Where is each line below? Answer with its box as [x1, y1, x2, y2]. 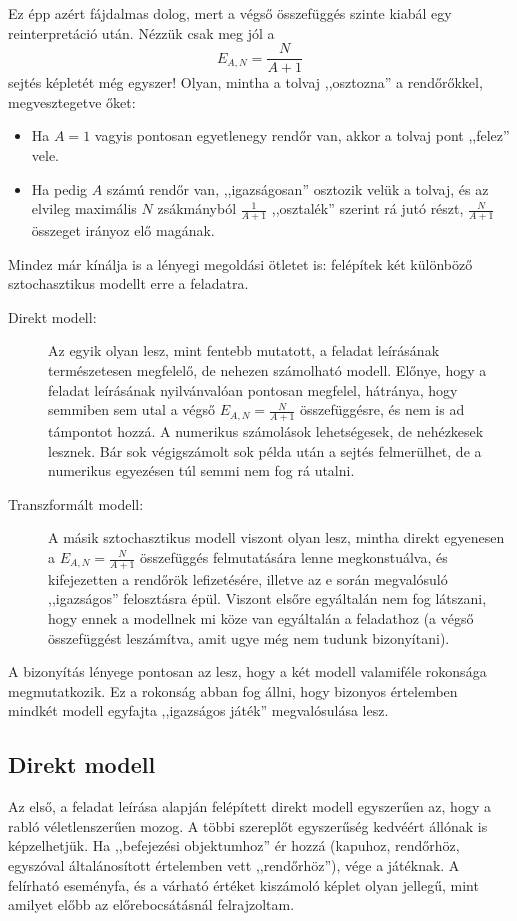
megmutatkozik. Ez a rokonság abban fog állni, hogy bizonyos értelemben [8, 680, 458, 701]
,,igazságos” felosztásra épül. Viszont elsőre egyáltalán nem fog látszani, [48, 588, 487, 609]
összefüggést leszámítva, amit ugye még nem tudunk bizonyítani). [48, 627, 450, 648]
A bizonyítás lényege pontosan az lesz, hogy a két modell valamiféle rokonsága [8, 661, 487, 682]
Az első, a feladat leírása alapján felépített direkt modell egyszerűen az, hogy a [8, 796, 491, 817]
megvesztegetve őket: [8, 91, 136, 112]
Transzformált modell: [8, 493, 144, 514]
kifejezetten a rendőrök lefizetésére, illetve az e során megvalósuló [48, 568, 448, 589]
